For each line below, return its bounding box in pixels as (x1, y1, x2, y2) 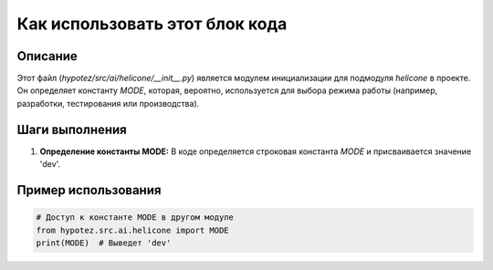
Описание (16, 48, 78, 64)
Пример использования (16, 182, 162, 198)
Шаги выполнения (16, 121, 127, 137)
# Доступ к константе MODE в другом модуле (36, 213, 235, 223)
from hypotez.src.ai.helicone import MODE (36, 224, 229, 235)
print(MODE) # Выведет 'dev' (36, 237, 172, 248)
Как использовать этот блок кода (16, 14, 288, 34)
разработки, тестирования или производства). (16, 98, 200, 109)
